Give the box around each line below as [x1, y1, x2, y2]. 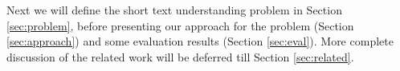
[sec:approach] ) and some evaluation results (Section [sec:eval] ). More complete [6, 33, 394, 49]
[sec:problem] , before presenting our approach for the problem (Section [6, 17, 354, 34]
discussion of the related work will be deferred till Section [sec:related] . [6, 48, 354, 65]
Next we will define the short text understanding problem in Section [6, 2, 342, 18]
